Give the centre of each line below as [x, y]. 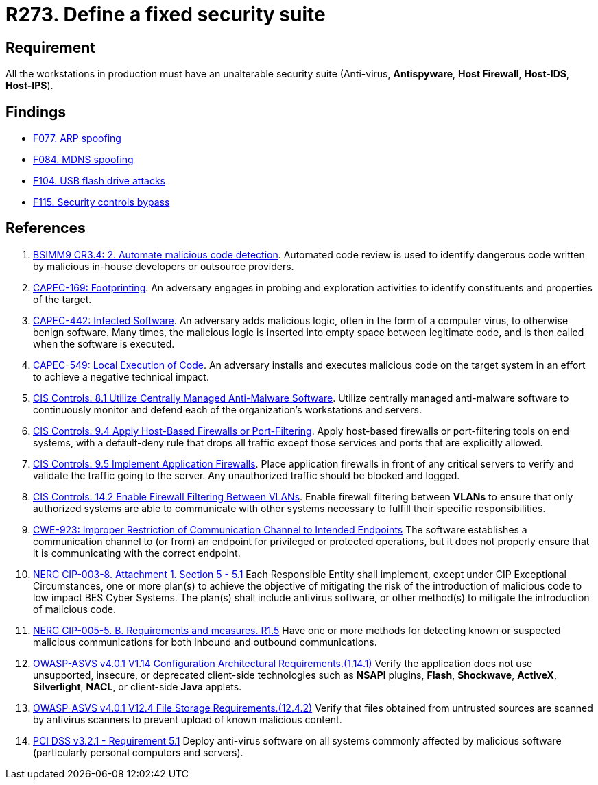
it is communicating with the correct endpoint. [137, 553]
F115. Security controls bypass [101, 202]
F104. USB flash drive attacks [99, 181]
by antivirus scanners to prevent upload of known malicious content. [188, 719]
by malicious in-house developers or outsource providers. [164, 266]
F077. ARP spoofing [77, 138]
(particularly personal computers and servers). [138, 752]
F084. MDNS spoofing [83, 160]
